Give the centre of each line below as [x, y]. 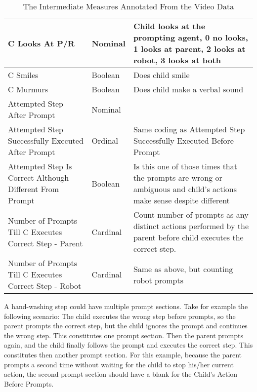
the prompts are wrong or [178, 177]
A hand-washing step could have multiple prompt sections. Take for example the [126, 306]
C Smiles [23, 75]
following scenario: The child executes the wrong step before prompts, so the [120, 316]
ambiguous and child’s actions [185, 189]
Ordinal [105, 140]
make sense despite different [181, 200]
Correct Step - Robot [45, 286]
